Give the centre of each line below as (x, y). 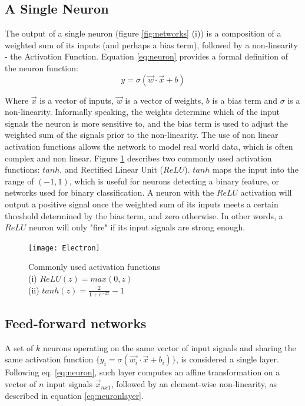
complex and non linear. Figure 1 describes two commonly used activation (138, 158)
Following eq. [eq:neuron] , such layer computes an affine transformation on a (142, 372)
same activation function (49, 359)
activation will (266, 192)
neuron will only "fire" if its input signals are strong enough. (137, 227)
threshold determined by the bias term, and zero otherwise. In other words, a (144, 215)
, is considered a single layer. (227, 359)
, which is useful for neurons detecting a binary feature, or (174, 181)
